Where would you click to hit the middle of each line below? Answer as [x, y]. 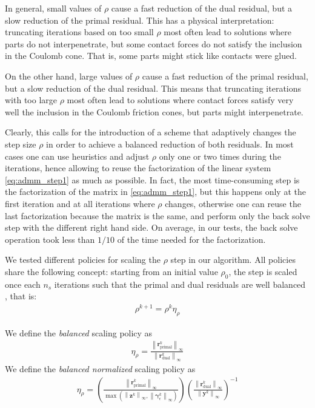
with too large [31, 100]
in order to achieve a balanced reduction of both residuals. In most [170, 144]
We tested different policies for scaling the [83, 260]
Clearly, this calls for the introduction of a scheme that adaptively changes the [151, 132]
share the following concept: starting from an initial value [111, 271]
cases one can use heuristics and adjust [77, 156]
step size [21, 144]
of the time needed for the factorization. [191, 239]
